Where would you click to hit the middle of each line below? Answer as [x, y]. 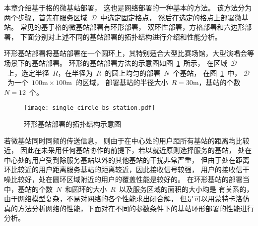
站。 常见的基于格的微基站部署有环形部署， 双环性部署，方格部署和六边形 [125, 27]
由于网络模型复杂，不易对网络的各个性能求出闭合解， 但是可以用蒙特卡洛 [123, 199]
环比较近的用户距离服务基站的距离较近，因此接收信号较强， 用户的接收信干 [127, 169]
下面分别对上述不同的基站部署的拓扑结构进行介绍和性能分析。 [121, 36]
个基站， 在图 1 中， [207, 72]
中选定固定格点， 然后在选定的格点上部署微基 [174, 17]
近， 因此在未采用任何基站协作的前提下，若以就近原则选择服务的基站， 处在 [128, 150]
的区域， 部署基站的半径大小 [122, 82]
